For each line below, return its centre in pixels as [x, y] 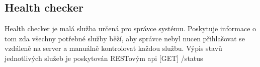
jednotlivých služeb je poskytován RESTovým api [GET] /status [104, 58]
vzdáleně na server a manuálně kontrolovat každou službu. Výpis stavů [113, 48]
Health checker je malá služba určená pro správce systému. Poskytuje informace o [131, 28]
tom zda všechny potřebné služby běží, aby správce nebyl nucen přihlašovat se [125, 38]
